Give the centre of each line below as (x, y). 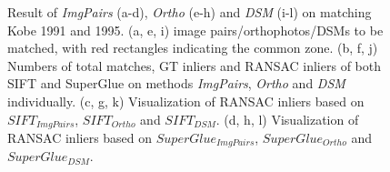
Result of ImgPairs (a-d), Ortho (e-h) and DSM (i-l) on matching (190, 12)
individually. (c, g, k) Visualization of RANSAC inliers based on (186, 101)
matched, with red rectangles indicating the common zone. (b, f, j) (193, 48)
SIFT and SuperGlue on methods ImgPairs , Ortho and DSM (176, 83)
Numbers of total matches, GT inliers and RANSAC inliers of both (194, 65)
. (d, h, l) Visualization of (287, 119)
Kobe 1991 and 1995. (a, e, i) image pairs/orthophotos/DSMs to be (195, 30)
